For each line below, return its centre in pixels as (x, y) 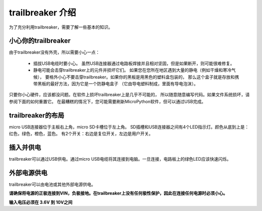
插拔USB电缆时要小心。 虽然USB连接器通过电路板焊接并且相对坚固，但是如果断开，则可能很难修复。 (134, 63)
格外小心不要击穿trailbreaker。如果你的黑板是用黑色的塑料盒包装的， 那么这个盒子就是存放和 (142, 77)
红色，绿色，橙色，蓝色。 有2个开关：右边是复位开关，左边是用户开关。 (81, 134)
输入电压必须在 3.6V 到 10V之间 (41, 202)
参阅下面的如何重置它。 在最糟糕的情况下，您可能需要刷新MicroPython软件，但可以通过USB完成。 (107, 101)
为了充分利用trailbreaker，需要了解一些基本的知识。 (61, 27)
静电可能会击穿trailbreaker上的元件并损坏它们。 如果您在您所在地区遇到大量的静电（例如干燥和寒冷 (132, 70)
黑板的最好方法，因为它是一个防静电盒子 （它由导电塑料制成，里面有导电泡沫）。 (118, 84)
